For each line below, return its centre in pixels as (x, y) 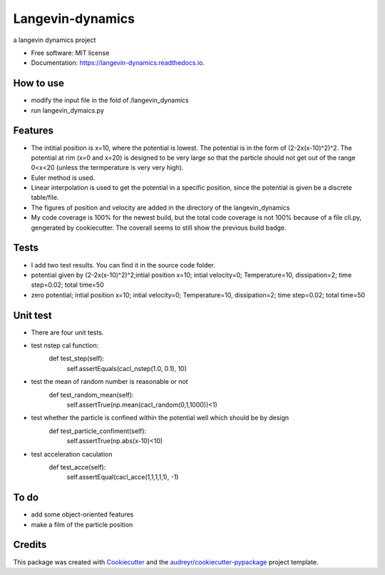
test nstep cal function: (65, 345)
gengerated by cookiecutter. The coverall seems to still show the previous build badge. (159, 228)
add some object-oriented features (82, 514)
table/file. (45, 198)
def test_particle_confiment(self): (98, 431)
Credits (30, 545)
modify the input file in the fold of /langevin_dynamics (110, 101)
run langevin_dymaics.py (68, 110)
